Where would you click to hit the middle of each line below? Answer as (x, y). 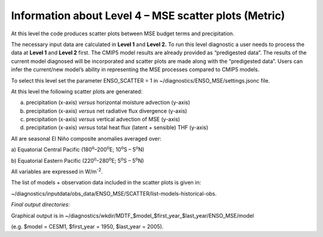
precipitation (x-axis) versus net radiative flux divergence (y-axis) (107, 111)
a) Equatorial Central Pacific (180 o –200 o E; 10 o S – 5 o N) (78, 149)
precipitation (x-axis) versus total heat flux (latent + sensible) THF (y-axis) (117, 127)
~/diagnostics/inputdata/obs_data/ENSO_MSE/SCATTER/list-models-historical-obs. (114, 193)
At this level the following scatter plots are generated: (77, 91)
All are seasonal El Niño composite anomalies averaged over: (86, 138)
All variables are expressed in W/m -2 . (57, 171)
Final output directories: (40, 205)
